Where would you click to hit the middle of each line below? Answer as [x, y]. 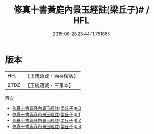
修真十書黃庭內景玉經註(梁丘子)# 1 [46, 114]
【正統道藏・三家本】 [49, 85]
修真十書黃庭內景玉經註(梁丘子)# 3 [46, 126]
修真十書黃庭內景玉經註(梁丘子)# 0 [46, 108]
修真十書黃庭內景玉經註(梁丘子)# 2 [46, 120]
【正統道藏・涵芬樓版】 [52, 76]
